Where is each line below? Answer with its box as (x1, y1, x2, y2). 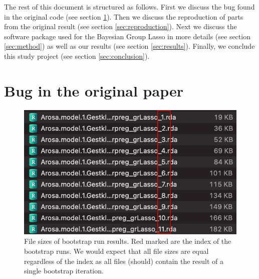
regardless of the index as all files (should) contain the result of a (24, 255, 224, 266)
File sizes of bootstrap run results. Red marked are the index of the (24, 236, 231, 246)
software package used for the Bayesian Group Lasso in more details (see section (4, 31, 250, 41)
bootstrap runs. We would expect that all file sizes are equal (24, 245, 209, 256)
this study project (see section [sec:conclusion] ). (4, 50, 150, 61)
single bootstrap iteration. (24, 265, 104, 276)
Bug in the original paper (4, 80, 183, 101)
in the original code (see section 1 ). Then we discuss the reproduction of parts (4, 11, 243, 22)
